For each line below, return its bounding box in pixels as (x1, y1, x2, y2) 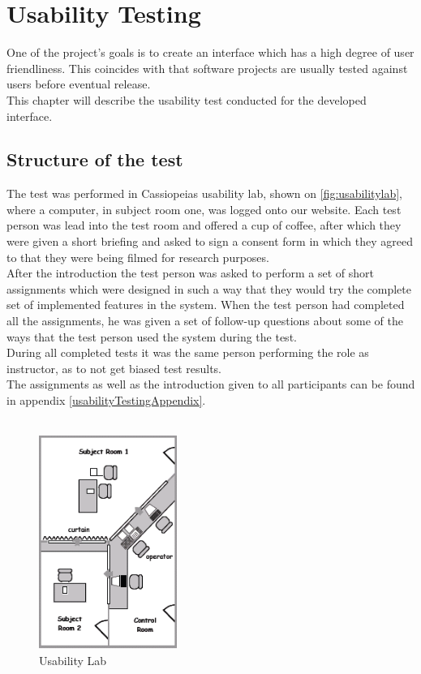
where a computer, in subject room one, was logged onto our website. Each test (6, 200, 402, 217)
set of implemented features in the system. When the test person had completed (6, 296, 405, 313)
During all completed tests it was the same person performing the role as (6, 344, 369, 361)
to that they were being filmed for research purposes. (6, 248, 269, 265)
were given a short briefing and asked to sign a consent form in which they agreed (6, 233, 413, 250)
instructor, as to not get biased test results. (6, 359, 222, 376)
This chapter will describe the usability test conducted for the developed (6, 91, 367, 108)
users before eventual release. (6, 75, 151, 92)
